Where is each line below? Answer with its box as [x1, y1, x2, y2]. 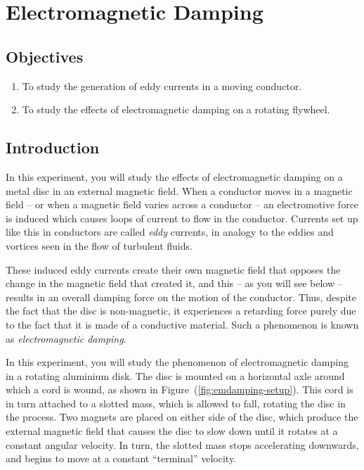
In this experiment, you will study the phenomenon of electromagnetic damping [6, 355, 349, 369]
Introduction [6, 136, 100, 158]
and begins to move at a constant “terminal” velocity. [6, 451, 237, 466]
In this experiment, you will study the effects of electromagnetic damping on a [6, 169, 343, 184]
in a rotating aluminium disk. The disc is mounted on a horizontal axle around [6, 368, 345, 383]
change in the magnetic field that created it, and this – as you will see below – [6, 276, 343, 291]
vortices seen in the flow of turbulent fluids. [6, 238, 193, 253]
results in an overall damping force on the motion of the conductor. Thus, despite [6, 289, 357, 304]
